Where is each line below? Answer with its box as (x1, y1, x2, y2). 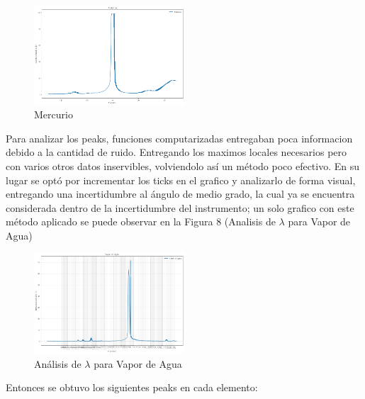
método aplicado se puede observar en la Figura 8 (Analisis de (6, 214, 276, 229)
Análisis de (34, 356, 82, 371)
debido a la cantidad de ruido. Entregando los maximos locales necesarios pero (6, 145, 347, 159)
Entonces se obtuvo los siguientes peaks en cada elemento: (6, 380, 258, 395)
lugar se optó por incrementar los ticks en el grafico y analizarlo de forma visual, (6, 172, 356, 187)
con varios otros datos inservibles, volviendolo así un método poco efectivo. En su (6, 158, 360, 173)
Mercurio (34, 107, 73, 122)
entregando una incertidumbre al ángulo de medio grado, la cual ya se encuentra (6, 186, 355, 201)
